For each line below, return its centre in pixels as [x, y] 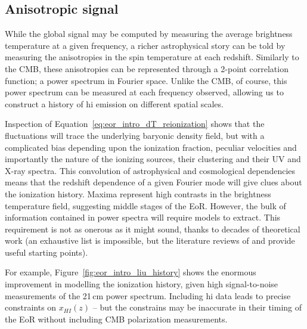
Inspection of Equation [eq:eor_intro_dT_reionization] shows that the [135, 124]
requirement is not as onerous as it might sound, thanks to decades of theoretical [153, 229]
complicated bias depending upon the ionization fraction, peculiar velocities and [151, 147]
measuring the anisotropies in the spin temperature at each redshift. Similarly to [152, 57]
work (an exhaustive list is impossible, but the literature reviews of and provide [150, 240]
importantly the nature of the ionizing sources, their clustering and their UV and [153, 159]
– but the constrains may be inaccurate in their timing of [197, 307]
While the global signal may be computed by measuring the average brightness [149, 34]
